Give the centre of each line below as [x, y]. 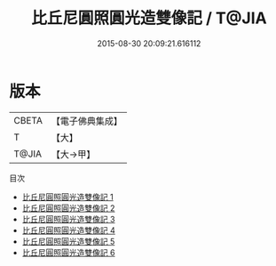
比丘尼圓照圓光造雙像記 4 [68, 230]
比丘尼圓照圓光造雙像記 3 [68, 219]
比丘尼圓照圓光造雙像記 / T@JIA [149, 18]
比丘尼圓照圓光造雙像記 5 [68, 241]
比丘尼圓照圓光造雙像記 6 [68, 252]
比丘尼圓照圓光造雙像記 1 [67, 197]
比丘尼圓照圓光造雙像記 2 [68, 208]
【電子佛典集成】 [87, 121]
